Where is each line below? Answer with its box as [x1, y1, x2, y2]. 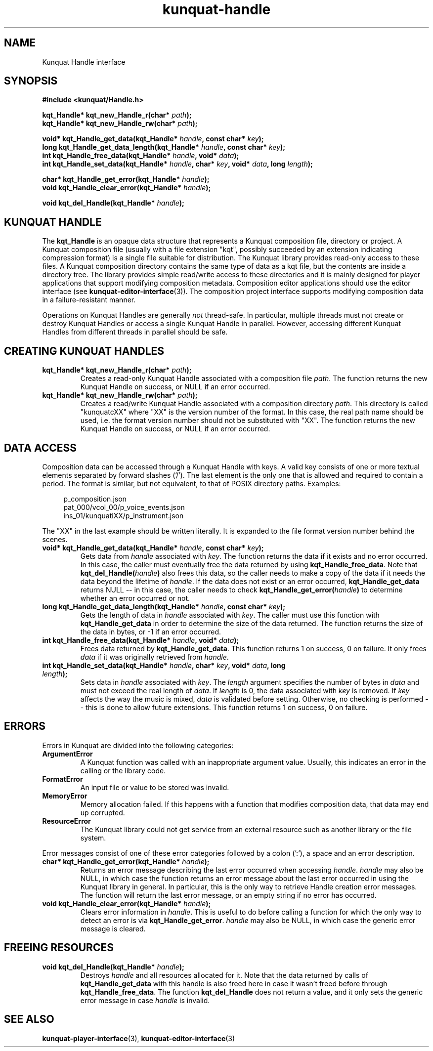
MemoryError [42, 791, 87, 800]
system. [80, 833, 106, 842]
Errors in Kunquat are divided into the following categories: [42, 741, 234, 750]
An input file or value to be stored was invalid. [80, 783, 229, 792]
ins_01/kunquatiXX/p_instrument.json [63, 511, 184, 520]
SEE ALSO [4, 1013, 54, 1026]
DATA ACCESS [4, 441, 77, 454]
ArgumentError [42, 749, 93, 758]
